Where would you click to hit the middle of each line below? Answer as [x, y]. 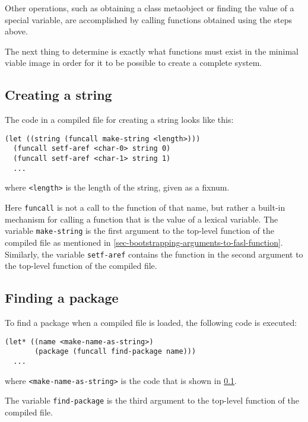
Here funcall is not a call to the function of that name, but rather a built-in [145, 207]
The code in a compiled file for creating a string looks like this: [119, 120]
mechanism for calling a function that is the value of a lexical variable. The [142, 219]
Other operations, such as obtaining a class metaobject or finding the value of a [150, 8]
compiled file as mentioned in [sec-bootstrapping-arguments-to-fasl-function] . [144, 242]
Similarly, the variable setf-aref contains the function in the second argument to [154, 254]
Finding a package [62, 298]
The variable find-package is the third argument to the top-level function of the [152, 400]
